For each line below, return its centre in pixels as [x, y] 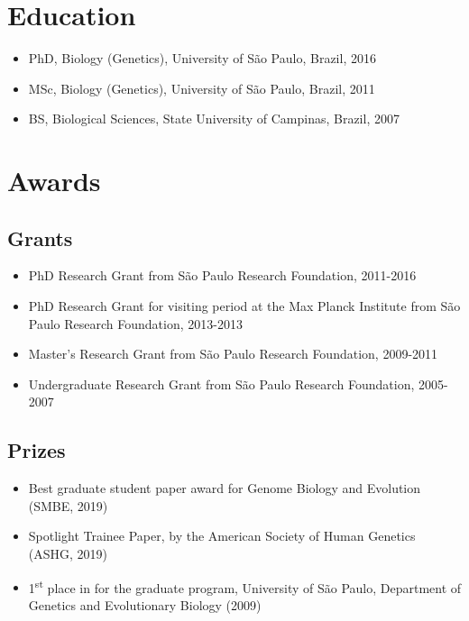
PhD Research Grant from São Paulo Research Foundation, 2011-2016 [222, 275]
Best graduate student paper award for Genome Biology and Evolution [225, 488]
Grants [40, 237]
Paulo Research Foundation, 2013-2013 [135, 323]
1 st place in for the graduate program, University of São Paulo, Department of [245, 586]
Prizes [37, 450]
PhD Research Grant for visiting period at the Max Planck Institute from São [244, 306]
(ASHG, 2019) [68, 554]
